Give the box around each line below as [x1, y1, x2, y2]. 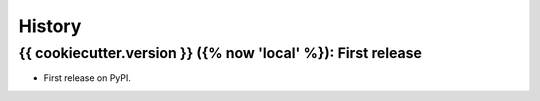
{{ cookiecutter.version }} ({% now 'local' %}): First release [18, 44, 422, 62]
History [18, 15, 82, 37]
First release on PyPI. [43, 72, 132, 84]
